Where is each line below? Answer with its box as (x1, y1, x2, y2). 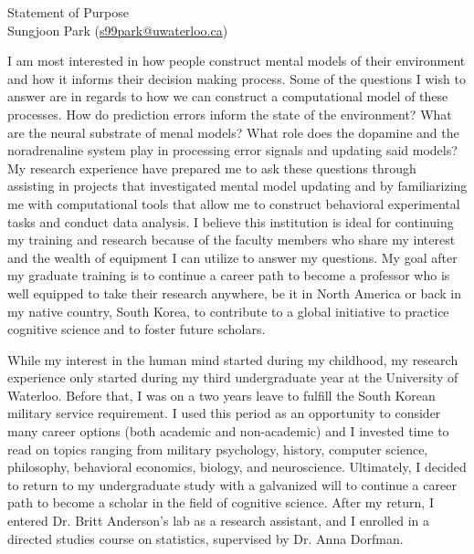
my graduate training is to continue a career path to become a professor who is (7, 266, 450, 285)
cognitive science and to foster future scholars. (7, 319, 266, 339)
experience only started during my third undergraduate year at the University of (7, 368, 458, 387)
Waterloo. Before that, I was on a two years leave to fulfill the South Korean (7, 385, 436, 404)
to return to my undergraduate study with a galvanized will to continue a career (7, 475, 457, 494)
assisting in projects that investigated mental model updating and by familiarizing (7, 176, 468, 195)
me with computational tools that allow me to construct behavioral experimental (7, 193, 460, 213)
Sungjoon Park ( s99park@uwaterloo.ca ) (7, 20, 228, 39)
